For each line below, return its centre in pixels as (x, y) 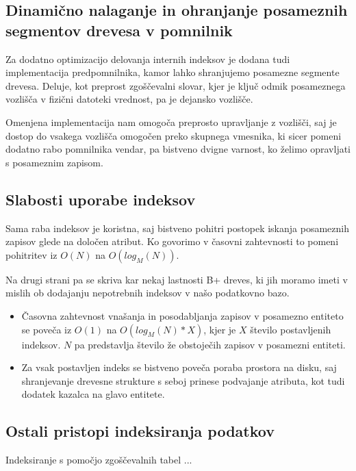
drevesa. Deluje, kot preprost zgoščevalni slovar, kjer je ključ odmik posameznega (176, 85)
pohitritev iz (31, 254)
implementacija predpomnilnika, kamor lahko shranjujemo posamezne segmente (173, 72)
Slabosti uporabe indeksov (101, 199)
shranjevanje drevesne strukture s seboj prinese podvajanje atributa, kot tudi (183, 380)
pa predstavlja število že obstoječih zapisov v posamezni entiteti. (210, 344)
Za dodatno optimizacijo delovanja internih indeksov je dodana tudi (148, 59)
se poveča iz (47, 329)
